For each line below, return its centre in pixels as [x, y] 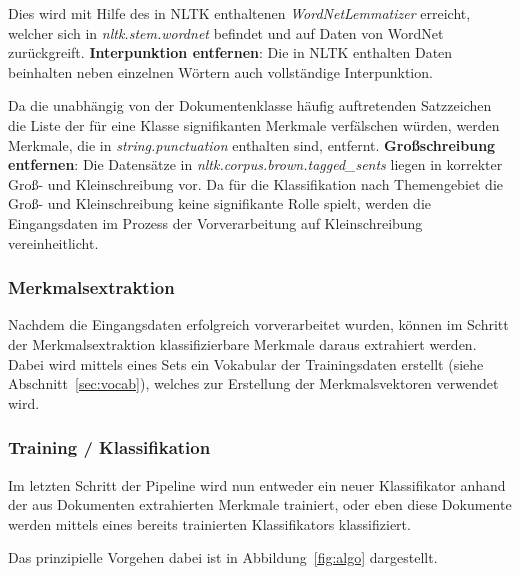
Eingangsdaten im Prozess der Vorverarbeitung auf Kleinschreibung [215, 222]
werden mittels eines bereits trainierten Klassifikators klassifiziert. [209, 523]
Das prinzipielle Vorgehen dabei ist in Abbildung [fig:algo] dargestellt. [223, 557]
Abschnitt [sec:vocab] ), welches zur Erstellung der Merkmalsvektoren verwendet [253, 383]
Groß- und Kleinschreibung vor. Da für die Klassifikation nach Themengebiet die [255, 183]
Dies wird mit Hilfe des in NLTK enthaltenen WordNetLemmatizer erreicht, [239, 13]
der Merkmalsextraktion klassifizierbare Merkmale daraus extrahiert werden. [242, 343]
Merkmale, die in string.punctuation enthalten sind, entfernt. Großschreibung [252, 144]
